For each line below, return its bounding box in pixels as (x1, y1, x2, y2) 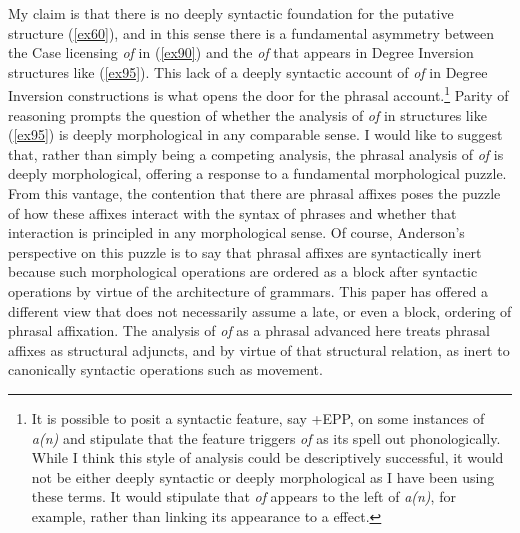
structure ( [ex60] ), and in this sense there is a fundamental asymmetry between (8, 22, 494, 43)
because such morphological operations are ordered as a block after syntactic (8, 261, 478, 282)
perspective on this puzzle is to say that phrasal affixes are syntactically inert (8, 241, 482, 262)
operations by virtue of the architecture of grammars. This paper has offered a (8, 280, 489, 301)
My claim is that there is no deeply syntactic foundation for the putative (8, 3, 454, 23)
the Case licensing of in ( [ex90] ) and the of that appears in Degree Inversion (8, 42, 474, 63)
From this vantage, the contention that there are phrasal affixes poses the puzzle (8, 183, 501, 203)
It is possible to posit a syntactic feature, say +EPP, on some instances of (31, 407, 485, 428)
